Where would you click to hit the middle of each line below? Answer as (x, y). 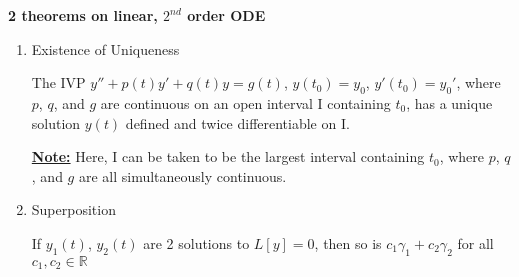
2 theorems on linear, (83, 15)
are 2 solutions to (196, 242)
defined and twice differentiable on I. (237, 122)
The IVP (58, 82)
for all (475, 242)
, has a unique (449, 102)
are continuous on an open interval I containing (245, 102)
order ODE (226, 15)
